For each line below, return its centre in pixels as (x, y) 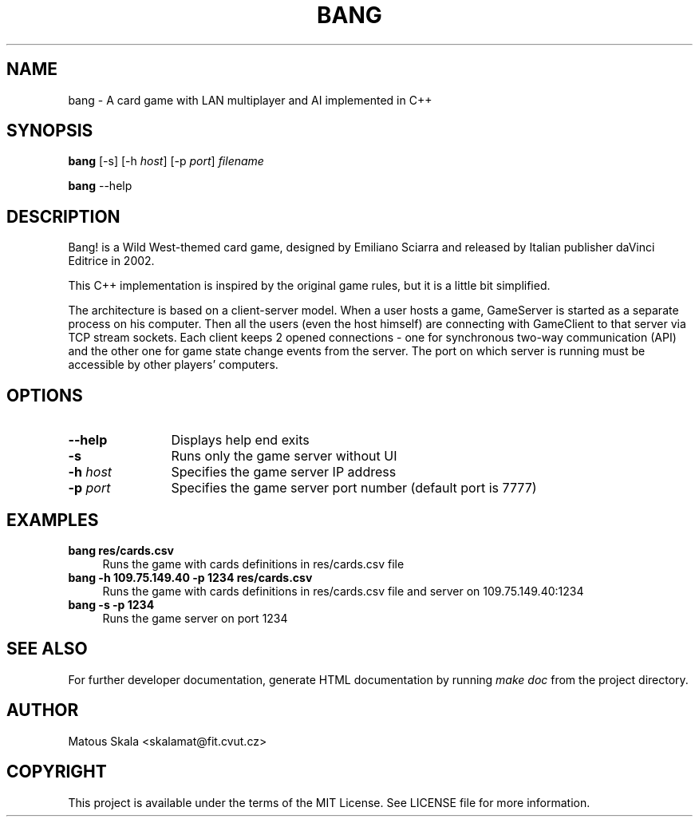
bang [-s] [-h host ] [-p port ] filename (166, 161)
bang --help (100, 186)
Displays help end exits (240, 440)
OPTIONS (45, 395)
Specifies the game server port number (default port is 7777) (354, 488)
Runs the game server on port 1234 (195, 618)
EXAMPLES (53, 520)
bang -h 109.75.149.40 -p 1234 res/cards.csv (190, 577)
